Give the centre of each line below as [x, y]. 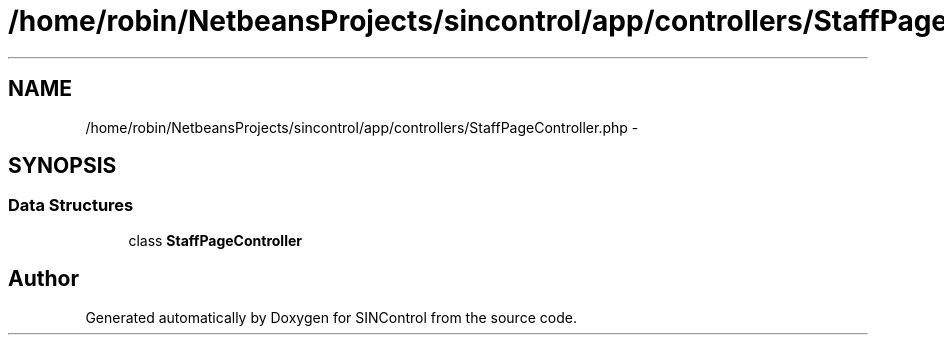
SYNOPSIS [62, 166]
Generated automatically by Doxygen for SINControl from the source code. [331, 317]
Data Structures [71, 205]
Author [43, 279]
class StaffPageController [215, 240]
